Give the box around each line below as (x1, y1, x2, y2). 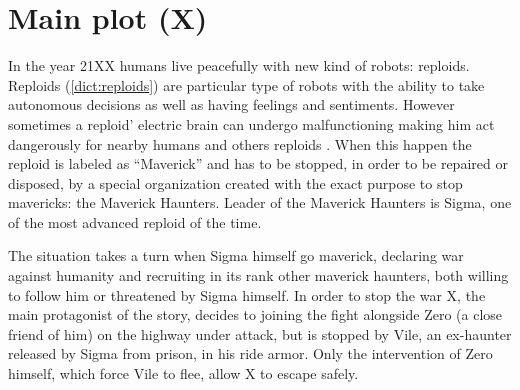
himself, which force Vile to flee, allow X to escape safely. (8, 363, 359, 384)
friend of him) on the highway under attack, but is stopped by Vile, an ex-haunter (8, 323, 512, 344)
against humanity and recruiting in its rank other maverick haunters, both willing (8, 265, 509, 286)
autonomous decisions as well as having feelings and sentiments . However (8, 94, 455, 115)
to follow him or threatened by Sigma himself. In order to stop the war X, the (8, 284, 486, 305)
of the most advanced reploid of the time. (8, 211, 262, 232)
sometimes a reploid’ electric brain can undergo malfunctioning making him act (8, 113, 495, 134)
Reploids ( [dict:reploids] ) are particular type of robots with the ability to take (8, 74, 485, 95)
